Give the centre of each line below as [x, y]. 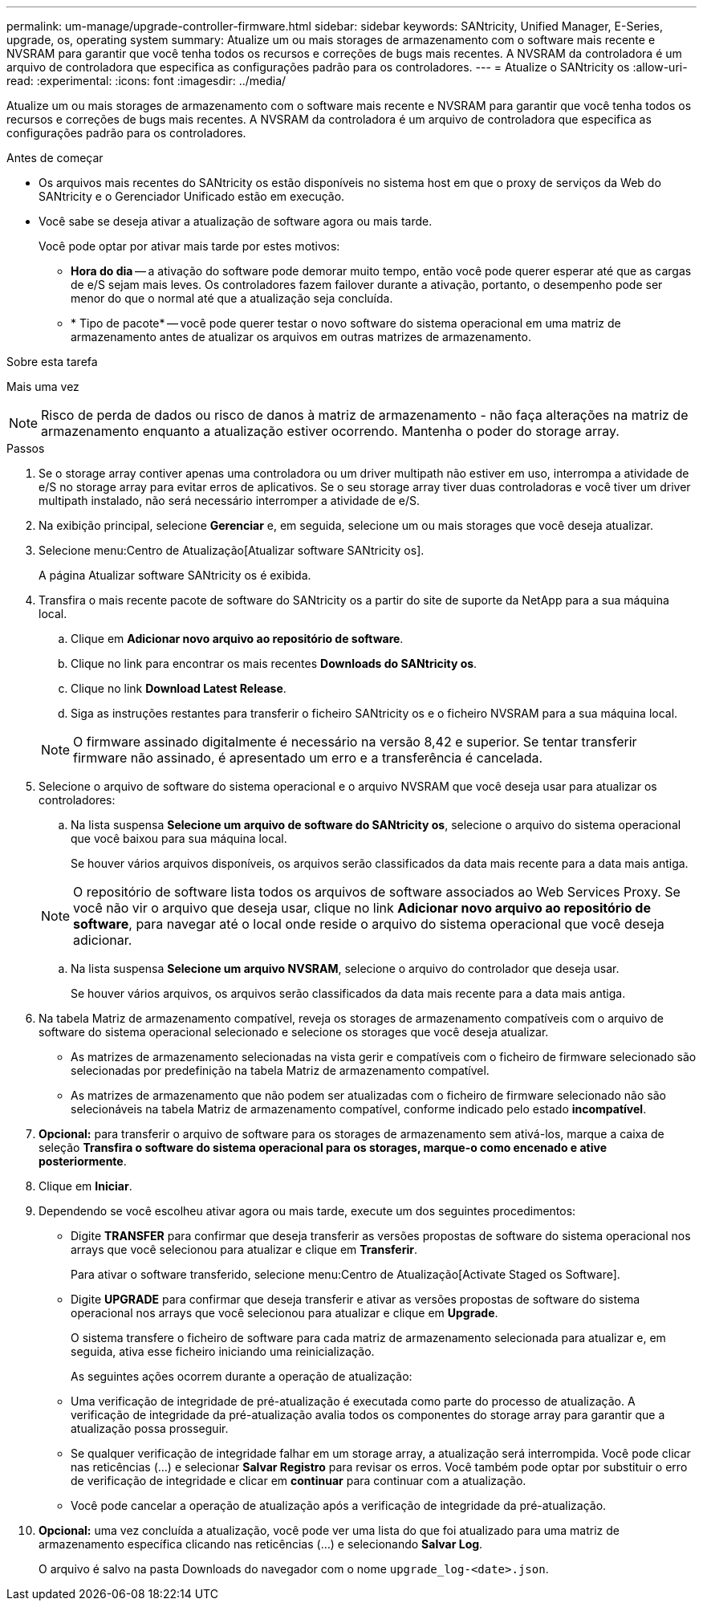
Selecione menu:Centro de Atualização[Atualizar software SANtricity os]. [232, 550]
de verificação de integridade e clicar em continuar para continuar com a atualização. [299, 1481]
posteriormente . [83, 1161]
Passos [26, 448]
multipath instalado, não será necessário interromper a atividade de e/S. [229, 500]
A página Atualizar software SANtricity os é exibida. [175, 575]
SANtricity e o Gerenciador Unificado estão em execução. [192, 196]
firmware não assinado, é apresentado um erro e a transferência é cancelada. [308, 758]
